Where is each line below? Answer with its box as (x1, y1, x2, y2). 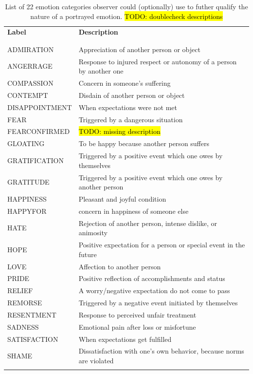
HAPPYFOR (7, 206, 47, 216)
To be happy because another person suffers (78, 138, 210, 149)
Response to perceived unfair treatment (78, 309, 197, 319)
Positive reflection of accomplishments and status (78, 273, 225, 283)
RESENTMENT (7, 309, 56, 319)
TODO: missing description (78, 126, 161, 136)
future (78, 249, 97, 259)
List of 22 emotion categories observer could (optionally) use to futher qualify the (5, 1, 248, 11)
